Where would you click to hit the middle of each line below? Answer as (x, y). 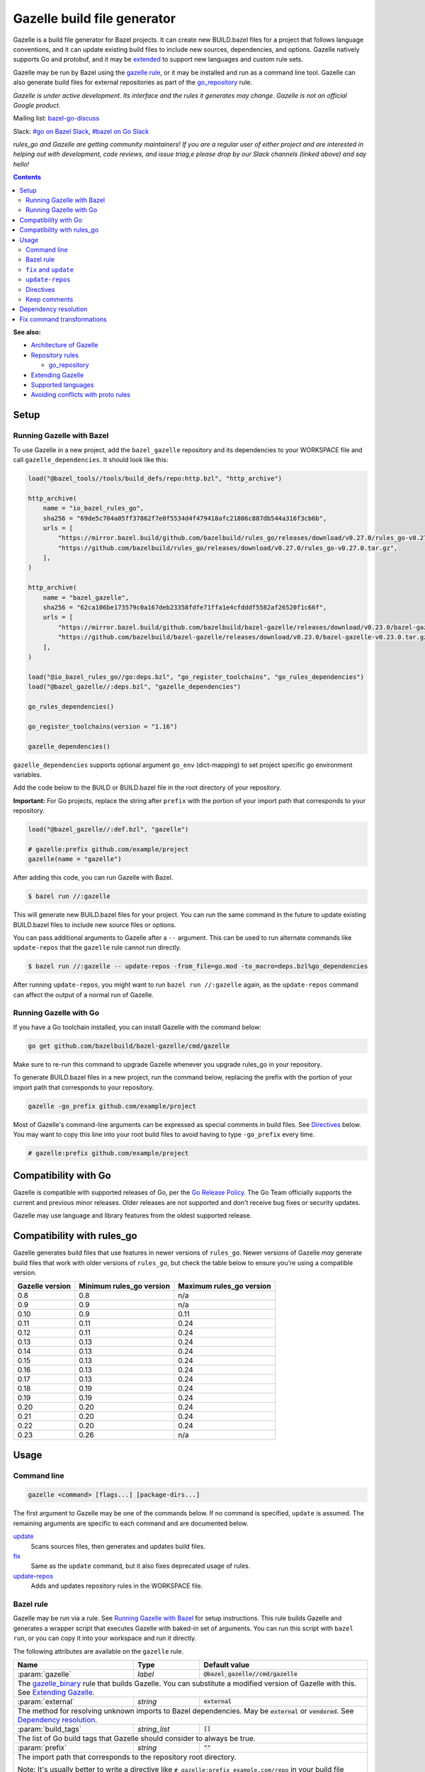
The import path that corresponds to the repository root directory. (127, 1756)
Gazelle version (44, 1286)
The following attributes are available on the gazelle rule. (98, 1651)
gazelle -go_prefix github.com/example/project (112, 1106)
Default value (227, 1664)
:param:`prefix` (42, 1747)
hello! (21, 164)
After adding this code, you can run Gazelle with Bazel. (93, 877)
